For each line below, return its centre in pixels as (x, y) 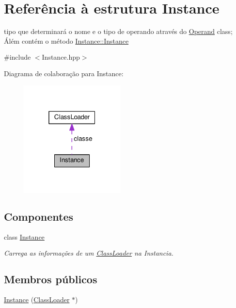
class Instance (24, 236)
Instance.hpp (61, 57)
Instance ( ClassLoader (37, 300)
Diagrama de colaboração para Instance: (64, 73)
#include (17, 57)
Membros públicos (51, 279)
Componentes (39, 216)
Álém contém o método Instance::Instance (66, 41)
